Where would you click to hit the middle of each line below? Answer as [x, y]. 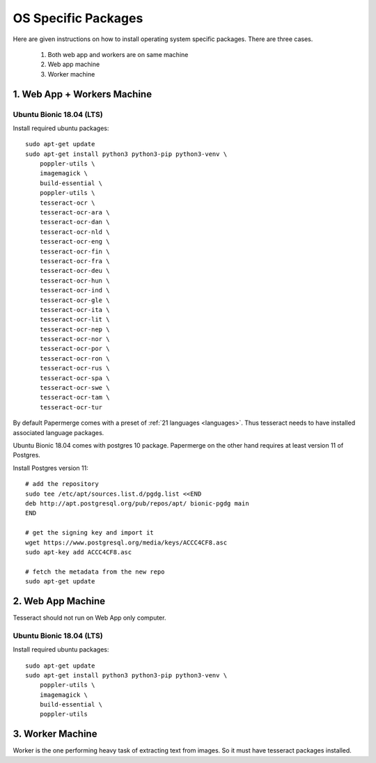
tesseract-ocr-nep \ [75, 329]
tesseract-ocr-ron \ [75, 358]
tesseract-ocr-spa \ [75, 378]
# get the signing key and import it [90, 533]
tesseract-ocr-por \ [75, 349]
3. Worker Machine [55, 734]
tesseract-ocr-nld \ [75, 232]
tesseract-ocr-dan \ [75, 222]
